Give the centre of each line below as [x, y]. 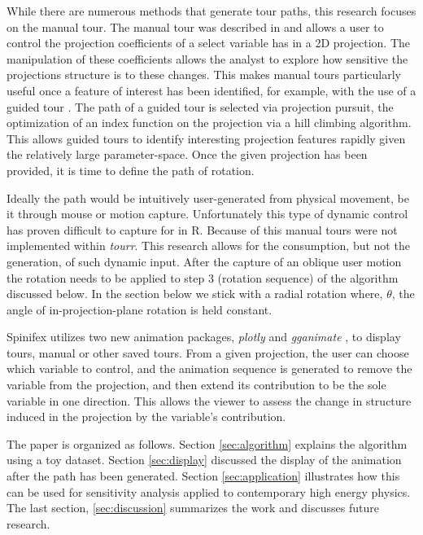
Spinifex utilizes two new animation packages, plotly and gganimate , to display [204, 337]
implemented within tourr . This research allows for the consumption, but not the [208, 246]
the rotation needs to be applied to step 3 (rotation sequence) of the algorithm [203, 277]
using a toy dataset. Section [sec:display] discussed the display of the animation [204, 460]
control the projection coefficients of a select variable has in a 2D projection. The [208, 43]
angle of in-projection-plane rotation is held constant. [140, 309]
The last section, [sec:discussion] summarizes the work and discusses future [193, 508]
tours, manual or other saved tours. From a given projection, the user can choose [208, 352]
